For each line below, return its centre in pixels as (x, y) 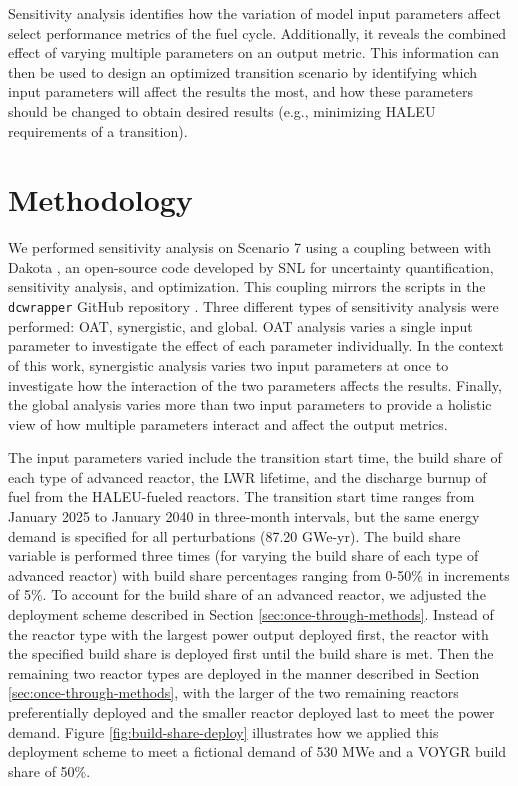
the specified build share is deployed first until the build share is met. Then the (251, 653)
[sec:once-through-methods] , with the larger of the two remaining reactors (233, 692)
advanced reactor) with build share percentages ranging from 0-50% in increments (259, 574)
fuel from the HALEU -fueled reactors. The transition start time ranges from (241, 496)
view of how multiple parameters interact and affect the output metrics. (228, 423)
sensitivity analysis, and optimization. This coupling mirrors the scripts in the (247, 286)
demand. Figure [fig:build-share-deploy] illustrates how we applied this (223, 731)
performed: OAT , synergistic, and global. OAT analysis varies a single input (240, 325)
